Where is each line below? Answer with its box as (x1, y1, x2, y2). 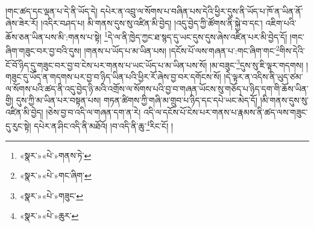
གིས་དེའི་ (279, 45, 305, 57)
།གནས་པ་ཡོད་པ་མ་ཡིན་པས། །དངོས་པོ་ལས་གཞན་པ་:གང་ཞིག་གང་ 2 (84, 43, 280, 57)
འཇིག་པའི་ (265, 16, 297, 29)
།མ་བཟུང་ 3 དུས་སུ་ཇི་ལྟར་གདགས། (209, 57, 304, 71)
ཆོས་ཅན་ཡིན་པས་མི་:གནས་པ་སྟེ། (5, 30, 102, 43)
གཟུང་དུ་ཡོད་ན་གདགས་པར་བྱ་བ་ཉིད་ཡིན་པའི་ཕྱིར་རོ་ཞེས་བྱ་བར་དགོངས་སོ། (5, 70, 221, 82)
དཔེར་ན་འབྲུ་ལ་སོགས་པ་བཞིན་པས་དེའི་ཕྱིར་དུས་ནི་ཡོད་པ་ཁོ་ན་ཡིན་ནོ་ (100, 5, 303, 17)
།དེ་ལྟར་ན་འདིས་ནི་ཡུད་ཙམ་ (224, 70, 303, 82)
